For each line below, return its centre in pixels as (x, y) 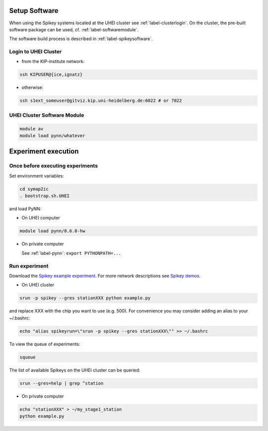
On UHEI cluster (38, 285)
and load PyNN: (25, 209)
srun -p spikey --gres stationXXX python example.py (85, 298)
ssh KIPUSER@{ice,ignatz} (51, 75)
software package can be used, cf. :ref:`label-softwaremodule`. (74, 29)
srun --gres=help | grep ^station (62, 383)
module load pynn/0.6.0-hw (52, 231)
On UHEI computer (41, 218)
